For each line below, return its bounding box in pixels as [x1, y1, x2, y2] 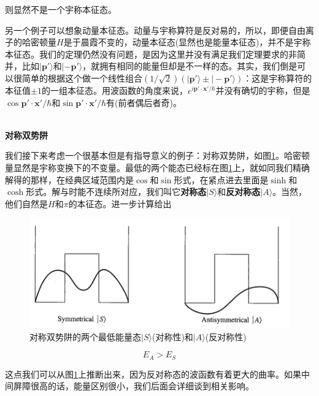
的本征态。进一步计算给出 [68, 197, 172, 210]
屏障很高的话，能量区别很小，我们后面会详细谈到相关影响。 [13, 379, 254, 392]
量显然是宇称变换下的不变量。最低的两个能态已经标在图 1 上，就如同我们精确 [5, 161, 310, 173]
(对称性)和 [152, 330, 193, 343]
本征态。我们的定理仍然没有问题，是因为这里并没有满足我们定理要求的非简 [5, 47, 306, 60]
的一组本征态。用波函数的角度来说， [41, 83, 188, 96]
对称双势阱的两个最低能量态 [29, 330, 141, 343]
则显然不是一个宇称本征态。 [5, 3, 117, 15]
